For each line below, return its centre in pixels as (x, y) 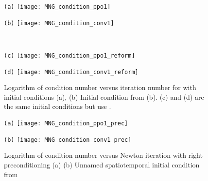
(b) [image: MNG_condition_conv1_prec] (68, 140)
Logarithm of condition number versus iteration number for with (100, 87)
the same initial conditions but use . (58, 106)
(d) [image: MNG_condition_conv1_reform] (71, 72)
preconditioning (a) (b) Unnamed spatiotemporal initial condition (102, 164)
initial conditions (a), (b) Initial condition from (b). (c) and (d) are (104, 97)
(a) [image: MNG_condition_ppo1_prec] (66, 123)
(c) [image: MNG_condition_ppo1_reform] (69, 55)
